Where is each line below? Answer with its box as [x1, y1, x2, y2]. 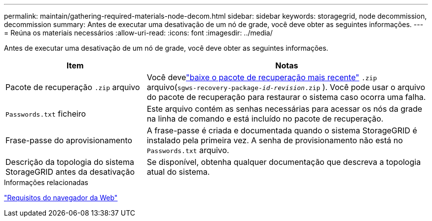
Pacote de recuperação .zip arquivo [5, 82, 140, 92]
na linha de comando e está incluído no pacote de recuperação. [146, 114, 384, 124]
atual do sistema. [146, 167, 210, 177]
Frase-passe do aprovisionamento [5, 135, 133, 145]
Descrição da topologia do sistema [5, 157, 134, 167]
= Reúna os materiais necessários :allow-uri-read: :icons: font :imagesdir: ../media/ [4, 29, 273, 37]
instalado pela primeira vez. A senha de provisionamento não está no [146, 135, 403, 145]
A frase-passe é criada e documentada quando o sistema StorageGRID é [146, 126, 417, 135]
